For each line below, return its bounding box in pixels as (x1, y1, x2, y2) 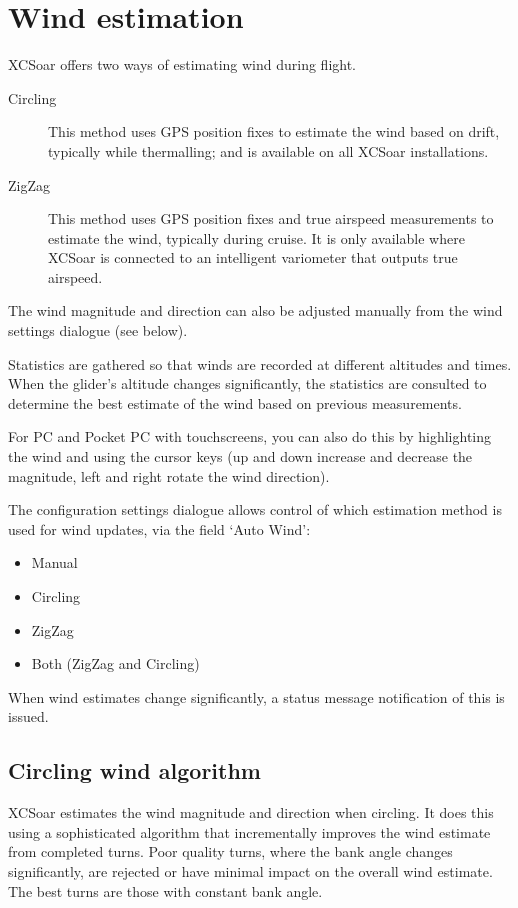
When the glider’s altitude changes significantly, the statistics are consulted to (8, 373, 487, 394)
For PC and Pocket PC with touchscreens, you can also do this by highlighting (8, 426, 492, 447)
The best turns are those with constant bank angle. (8, 880, 323, 901)
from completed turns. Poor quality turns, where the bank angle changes (8, 841, 453, 862)
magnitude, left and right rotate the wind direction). (8, 465, 330, 486)
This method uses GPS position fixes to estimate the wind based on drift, (48, 121, 500, 142)
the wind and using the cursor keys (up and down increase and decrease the (8, 446, 473, 467)
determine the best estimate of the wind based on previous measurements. (8, 392, 462, 413)
